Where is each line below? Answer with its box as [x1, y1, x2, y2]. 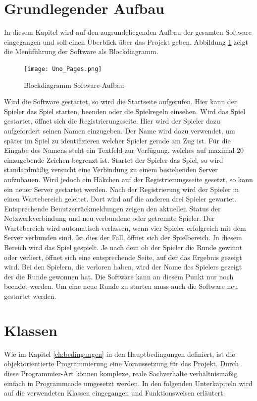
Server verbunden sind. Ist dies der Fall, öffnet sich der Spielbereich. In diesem [4, 232, 242, 243]
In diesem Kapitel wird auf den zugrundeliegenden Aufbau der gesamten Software [4, 27, 252, 37]
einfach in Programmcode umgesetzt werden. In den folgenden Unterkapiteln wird [4, 378, 253, 388]
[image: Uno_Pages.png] [24, 65, 102, 72]
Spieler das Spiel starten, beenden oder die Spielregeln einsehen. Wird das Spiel [4, 106, 246, 116]
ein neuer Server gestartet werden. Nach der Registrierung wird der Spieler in [4, 184, 239, 194]
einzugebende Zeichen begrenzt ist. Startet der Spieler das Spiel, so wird [4, 154, 223, 165]
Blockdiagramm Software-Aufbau [24, 79, 124, 90]
